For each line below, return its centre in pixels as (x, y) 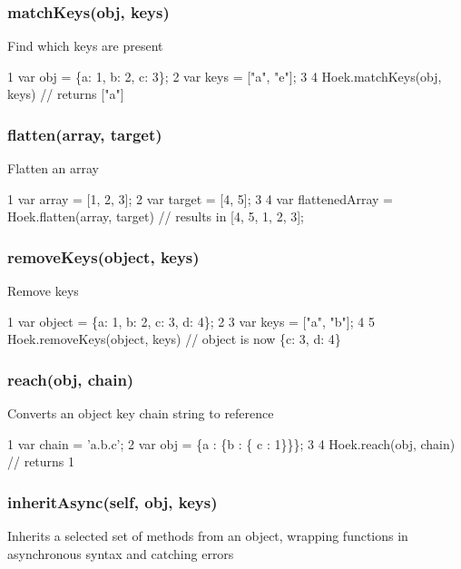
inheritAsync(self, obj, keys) (113, 501)
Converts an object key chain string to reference (141, 413)
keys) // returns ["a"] (66, 94)
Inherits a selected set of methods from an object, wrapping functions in (208, 536)
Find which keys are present (85, 46)
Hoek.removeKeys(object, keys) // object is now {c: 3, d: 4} (174, 339)
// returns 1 (41, 461)
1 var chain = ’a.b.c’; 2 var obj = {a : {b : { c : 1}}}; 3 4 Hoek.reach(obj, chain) (231, 443)
